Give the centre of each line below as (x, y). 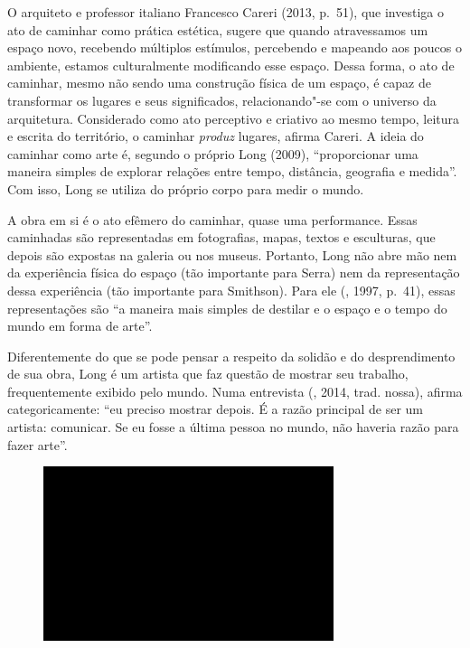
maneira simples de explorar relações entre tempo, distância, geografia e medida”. (232, 171)
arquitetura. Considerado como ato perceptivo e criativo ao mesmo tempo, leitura (234, 118)
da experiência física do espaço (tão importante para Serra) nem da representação (234, 272)
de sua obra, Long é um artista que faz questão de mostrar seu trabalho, (208, 374)
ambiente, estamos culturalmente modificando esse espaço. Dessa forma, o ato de (231, 65)
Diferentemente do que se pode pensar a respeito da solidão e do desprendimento (231, 356)
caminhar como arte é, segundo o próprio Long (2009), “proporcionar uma (213, 153)
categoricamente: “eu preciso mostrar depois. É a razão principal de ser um (216, 409)
